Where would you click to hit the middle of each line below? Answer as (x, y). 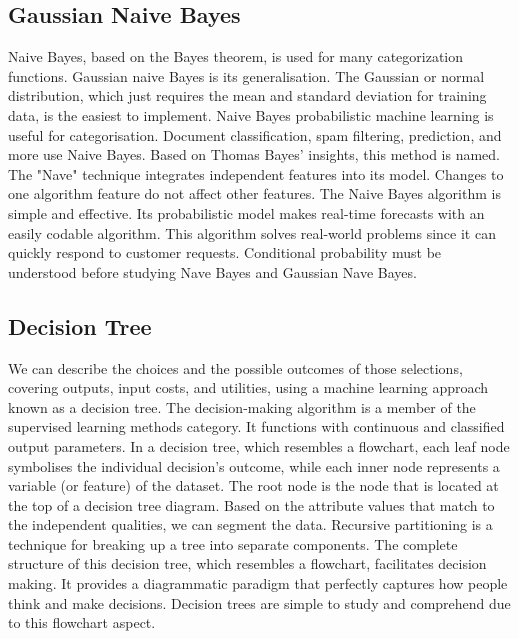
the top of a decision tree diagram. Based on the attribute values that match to (251, 504)
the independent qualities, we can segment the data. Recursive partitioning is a (250, 524)
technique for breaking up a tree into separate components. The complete (233, 543)
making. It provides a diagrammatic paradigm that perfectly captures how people (258, 583)
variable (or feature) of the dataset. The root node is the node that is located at (253, 485)
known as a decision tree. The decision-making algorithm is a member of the (242, 406)
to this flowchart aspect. (82, 622)
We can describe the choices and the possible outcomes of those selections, (235, 367)
